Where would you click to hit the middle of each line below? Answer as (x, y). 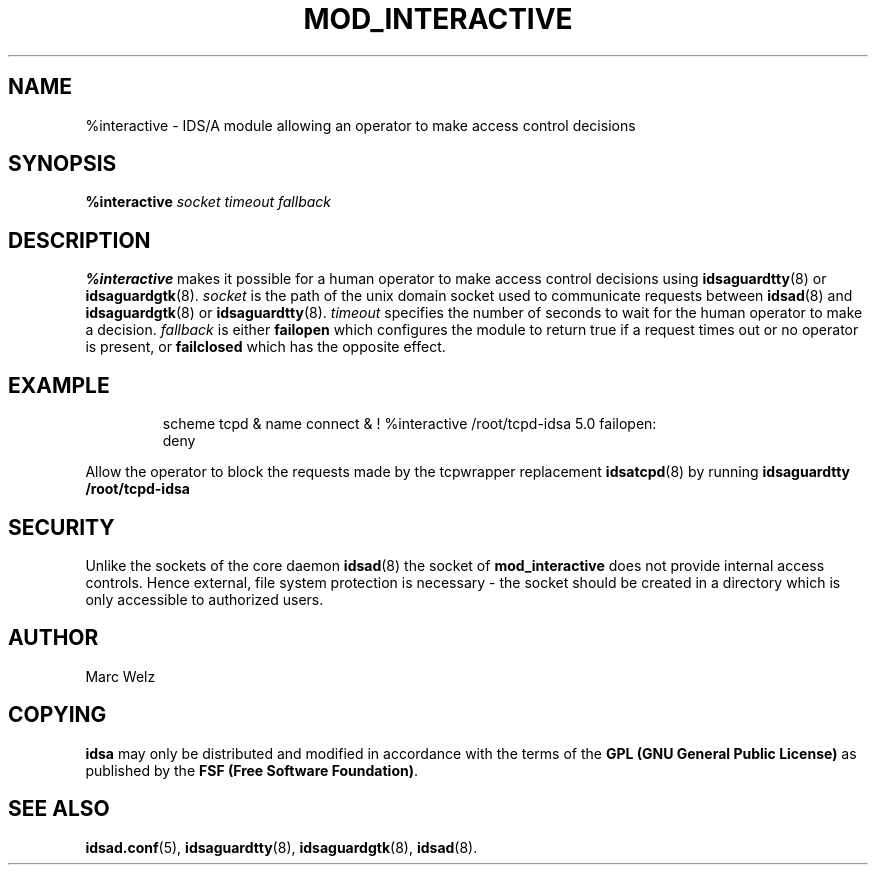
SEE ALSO (59, 809)
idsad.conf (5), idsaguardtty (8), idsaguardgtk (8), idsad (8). (281, 847)
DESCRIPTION (79, 240)
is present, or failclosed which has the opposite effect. (265, 347)
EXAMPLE (59, 385)
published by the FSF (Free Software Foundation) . (252, 770)
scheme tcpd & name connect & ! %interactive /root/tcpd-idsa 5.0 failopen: (409, 424)
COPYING (57, 715)
